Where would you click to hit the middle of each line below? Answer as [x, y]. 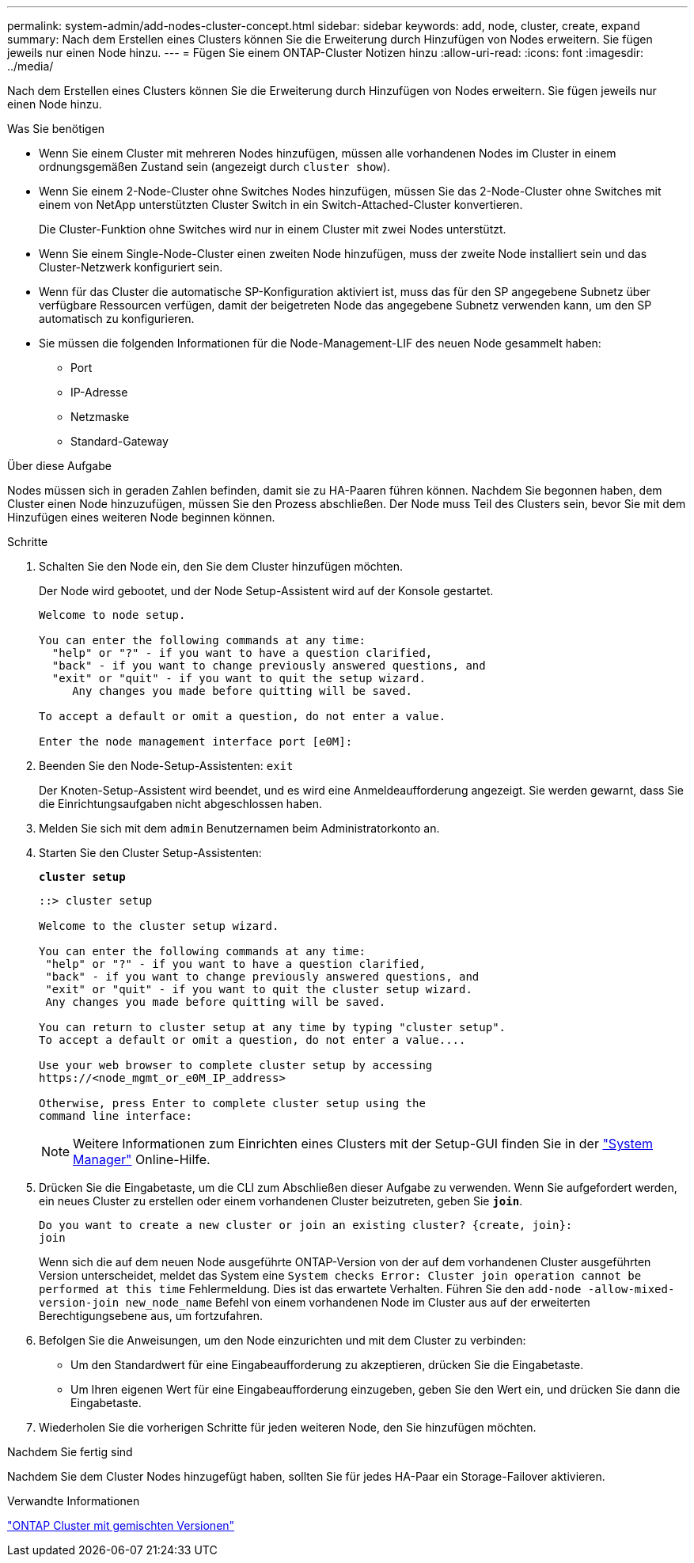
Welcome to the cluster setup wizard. [159, 926]
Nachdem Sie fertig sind [70, 1452]
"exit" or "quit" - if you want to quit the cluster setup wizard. [259, 989]
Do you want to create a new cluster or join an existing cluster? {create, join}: [306, 1225]
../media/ [30, 66]
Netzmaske [100, 417]
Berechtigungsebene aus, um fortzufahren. [151, 1316]
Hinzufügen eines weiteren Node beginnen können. [141, 517]
